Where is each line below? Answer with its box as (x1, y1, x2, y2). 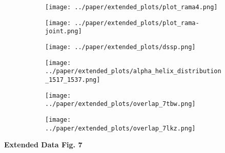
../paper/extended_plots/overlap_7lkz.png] (45, 124, 196, 132)
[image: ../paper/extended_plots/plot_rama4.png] (45, 4, 218, 11)
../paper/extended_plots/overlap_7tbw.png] (45, 100, 196, 108)
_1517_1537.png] (45, 76, 100, 83)
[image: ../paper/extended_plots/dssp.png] (45, 43, 196, 51)
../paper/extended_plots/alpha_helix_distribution (45, 68, 221, 75)
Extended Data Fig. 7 (4, 139, 83, 150)
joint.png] (45, 28, 82, 35)
